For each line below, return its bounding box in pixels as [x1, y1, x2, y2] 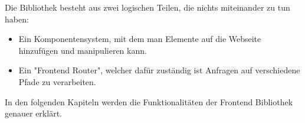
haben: [5, 12, 29, 25]
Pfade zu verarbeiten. [18, 75, 96, 88]
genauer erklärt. [5, 107, 62, 119]
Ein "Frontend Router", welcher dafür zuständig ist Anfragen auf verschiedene [18, 64, 300, 76]
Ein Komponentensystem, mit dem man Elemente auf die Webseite [18, 33, 261, 45]
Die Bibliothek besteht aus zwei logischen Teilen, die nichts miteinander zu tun [5, 1, 290, 13]
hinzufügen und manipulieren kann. [18, 44, 147, 56]
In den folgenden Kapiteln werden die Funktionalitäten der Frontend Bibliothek [5, 95, 293, 108]
